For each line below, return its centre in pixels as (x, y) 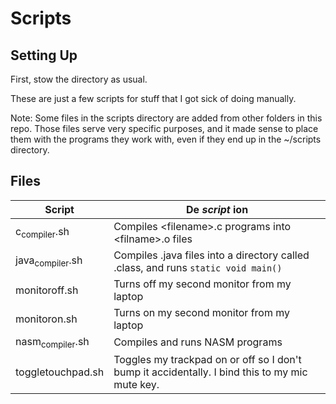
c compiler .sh (42, 233)
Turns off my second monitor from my (202, 284)
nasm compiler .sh (52, 342)
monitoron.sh (46, 319)
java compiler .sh (49, 261)
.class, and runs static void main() (198, 267)
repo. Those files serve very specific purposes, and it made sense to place (164, 128)
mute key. (136, 384)
